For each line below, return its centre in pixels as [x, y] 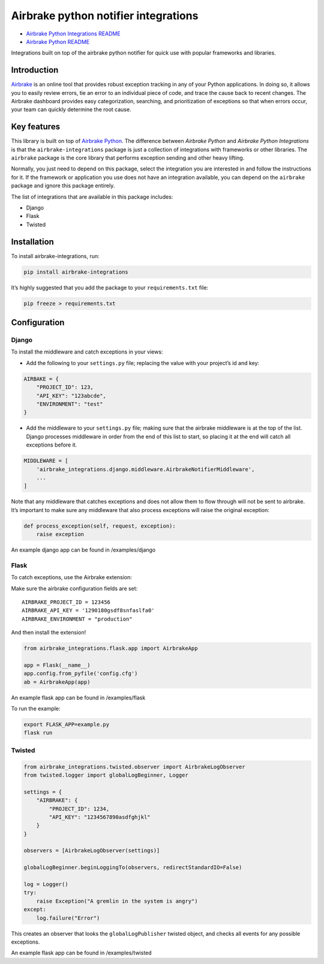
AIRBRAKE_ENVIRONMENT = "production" [77, 619]
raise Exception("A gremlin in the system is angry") [117, 901]
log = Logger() [46, 884]
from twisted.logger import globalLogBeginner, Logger [106, 775]
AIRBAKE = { [41, 379]
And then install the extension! [49, 633]
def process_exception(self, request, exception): [100, 526]
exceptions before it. [52, 445]
